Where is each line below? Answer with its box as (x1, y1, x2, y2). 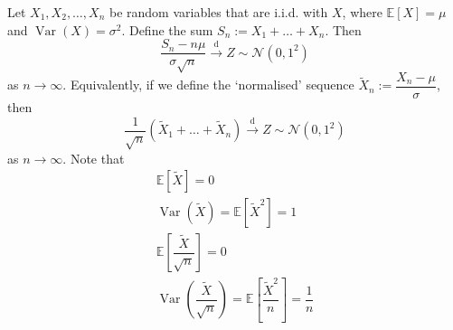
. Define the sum (121, 20, 213, 39)
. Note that (62, 148, 125, 167)
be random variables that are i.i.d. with (109, 3, 328, 21)
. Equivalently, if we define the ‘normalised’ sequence (62, 75, 354, 94)
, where (342, 3, 382, 21)
